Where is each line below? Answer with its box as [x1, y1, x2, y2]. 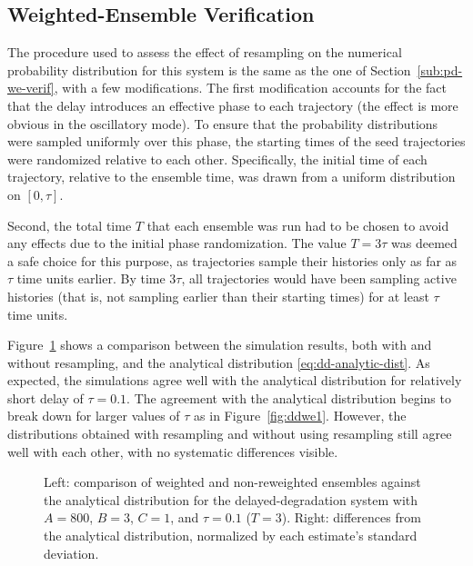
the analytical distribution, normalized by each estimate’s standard [44, 526, 418, 545]
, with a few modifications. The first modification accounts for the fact [54, 78, 447, 97]
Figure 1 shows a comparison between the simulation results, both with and [7, 335, 432, 354]
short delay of [7, 388, 84, 407]
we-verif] [7, 78, 55, 97]
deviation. [44, 543, 99, 562]
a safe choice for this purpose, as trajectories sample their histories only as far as [7, 251, 458, 270]
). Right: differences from [281, 508, 421, 527]
